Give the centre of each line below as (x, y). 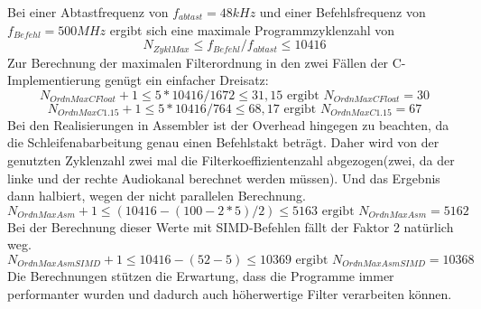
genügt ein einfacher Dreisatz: (187, 80)
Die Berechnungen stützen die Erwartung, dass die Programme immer (201, 275)
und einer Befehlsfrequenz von (342, 12)
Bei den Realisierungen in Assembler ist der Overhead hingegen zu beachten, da (228, 124)
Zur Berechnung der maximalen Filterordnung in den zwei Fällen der (198, 62)
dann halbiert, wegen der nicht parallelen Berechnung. (157, 196)
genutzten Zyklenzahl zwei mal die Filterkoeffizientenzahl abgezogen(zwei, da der (231, 160)
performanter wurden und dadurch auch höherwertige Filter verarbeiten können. (230, 293)
